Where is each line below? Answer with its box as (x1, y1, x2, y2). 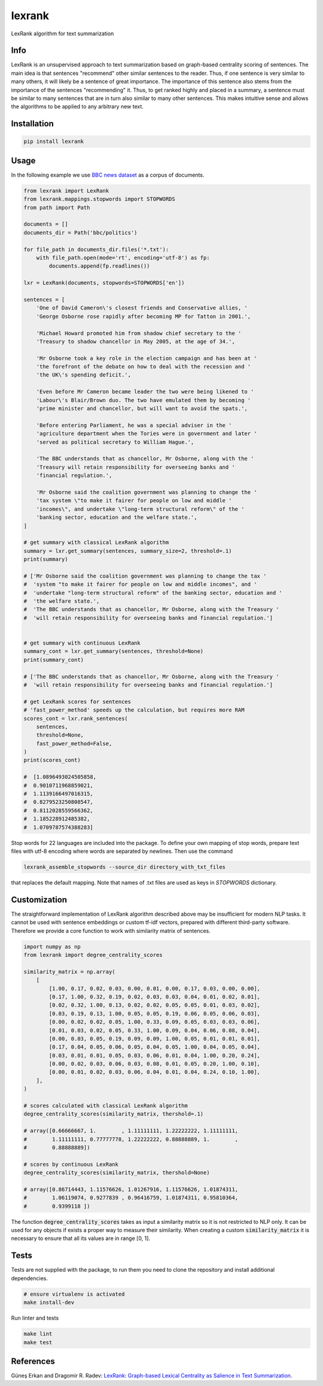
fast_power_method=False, (36, 740, 112, 747)
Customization (11, 895, 68, 905)
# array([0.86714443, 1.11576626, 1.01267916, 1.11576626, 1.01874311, (23, 1186, 239, 1193)
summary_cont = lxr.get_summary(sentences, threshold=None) (23, 648, 204, 655)
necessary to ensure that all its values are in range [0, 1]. (11, 1235, 151, 1242)
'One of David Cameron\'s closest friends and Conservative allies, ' (36, 305, 248, 311)
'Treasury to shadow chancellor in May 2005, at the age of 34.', (36, 338, 236, 345)
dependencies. (11, 1275, 48, 1282)
